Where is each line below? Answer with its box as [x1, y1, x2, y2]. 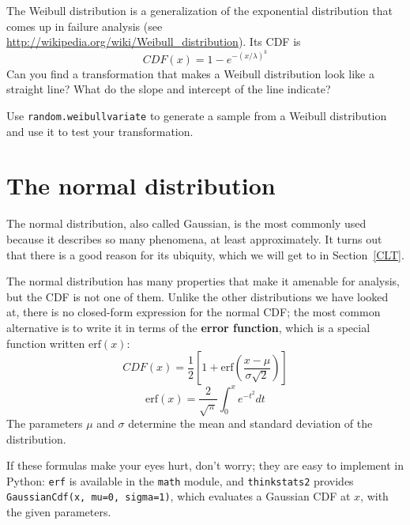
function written [6, 334, 85, 351]
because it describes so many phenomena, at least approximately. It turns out [6, 231, 382, 247]
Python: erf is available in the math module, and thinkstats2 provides [6, 472, 354, 489]
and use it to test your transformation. [6, 123, 194, 139]
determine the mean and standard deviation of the [128, 415, 373, 432]
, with [360, 488, 389, 504]
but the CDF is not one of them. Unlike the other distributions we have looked [6, 288, 389, 304]
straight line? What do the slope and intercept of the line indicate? [6, 81, 331, 97]
